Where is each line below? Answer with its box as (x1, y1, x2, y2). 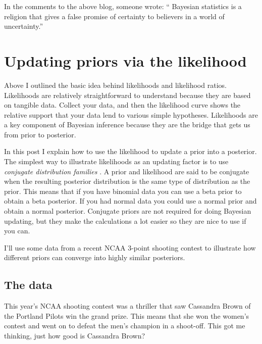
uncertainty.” (4, 21, 43, 31)
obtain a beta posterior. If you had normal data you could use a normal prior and (4, 195, 257, 206)
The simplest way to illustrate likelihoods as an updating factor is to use (4, 156, 229, 167)
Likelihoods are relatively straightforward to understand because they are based (4, 89, 251, 100)
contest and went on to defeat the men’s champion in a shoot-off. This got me (4, 320, 245, 331)
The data (4, 277, 53, 292)
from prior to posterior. (4, 129, 76, 139)
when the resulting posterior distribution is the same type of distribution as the (4, 176, 250, 186)
